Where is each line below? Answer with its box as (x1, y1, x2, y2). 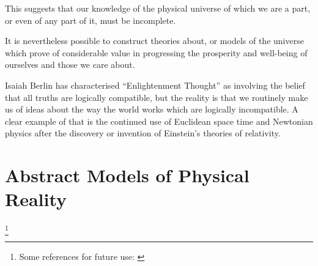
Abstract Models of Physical (5, 163, 250, 188)
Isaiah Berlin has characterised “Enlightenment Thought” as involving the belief (5, 78, 305, 91)
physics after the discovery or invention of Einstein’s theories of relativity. (5, 127, 281, 139)
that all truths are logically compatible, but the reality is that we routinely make (5, 91, 308, 103)
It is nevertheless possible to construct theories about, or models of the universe (5, 34, 304, 47)
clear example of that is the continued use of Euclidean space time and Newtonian (5, 114, 313, 127)
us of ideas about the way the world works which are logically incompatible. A (5, 103, 298, 116)
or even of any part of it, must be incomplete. (5, 13, 176, 26)
